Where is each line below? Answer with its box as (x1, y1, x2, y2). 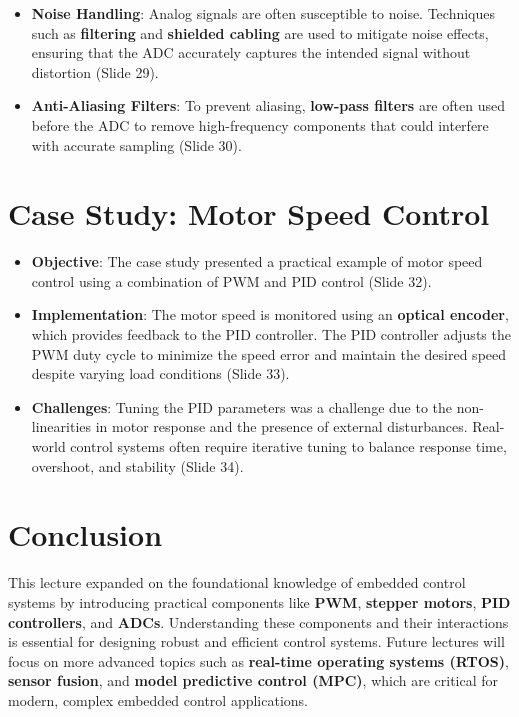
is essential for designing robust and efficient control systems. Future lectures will (8, 631, 505, 652)
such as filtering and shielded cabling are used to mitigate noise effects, (31, 22, 489, 43)
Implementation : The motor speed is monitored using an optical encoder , (31, 304, 509, 325)
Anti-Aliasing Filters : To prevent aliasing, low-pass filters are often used (31, 95, 505, 116)
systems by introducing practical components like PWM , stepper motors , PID (8, 591, 511, 612)
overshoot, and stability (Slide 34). (31, 455, 244, 476)
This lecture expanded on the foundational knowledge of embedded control (8, 572, 466, 593)
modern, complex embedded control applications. (8, 689, 309, 710)
